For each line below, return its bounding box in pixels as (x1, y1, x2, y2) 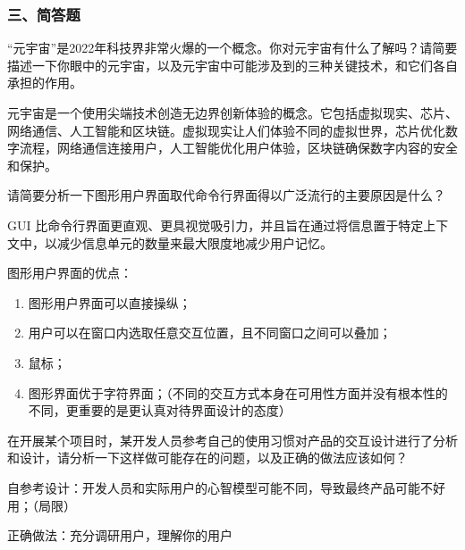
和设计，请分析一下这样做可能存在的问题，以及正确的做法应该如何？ (7, 448, 408, 467)
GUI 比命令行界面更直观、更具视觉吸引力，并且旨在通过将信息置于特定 (7, 215, 424, 234)
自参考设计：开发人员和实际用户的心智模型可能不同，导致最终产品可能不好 (7, 478, 445, 496)
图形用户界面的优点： (7, 263, 132, 282)
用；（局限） (7, 496, 76, 514)
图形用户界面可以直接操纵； (28, 293, 191, 312)
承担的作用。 (7, 73, 82, 92)
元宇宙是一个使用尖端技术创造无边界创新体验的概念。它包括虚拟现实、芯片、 (7, 104, 458, 121)
